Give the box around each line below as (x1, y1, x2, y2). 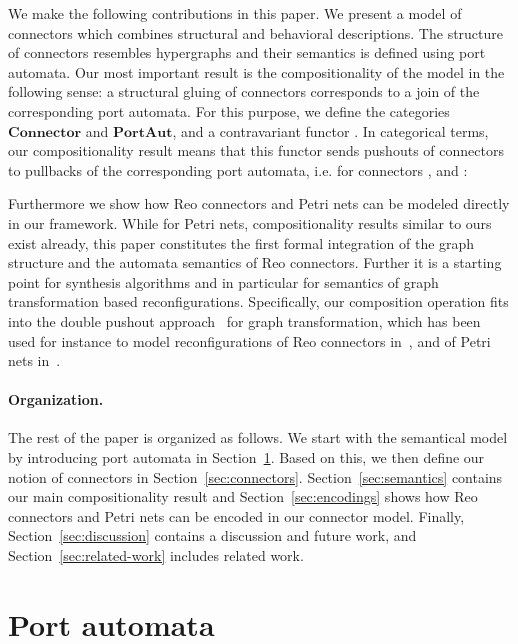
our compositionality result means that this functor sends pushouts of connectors (8, 140, 504, 161)
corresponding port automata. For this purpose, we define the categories (8, 100, 450, 121)
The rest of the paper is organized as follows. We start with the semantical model (8, 427, 508, 448)
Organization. (8, 389, 104, 410)
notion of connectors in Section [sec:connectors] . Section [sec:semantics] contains (8, 466, 503, 487)
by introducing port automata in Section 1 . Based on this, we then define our (8, 447, 485, 468)
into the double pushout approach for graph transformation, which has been (8, 310, 481, 331)
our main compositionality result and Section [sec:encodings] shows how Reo (8, 486, 478, 507)
